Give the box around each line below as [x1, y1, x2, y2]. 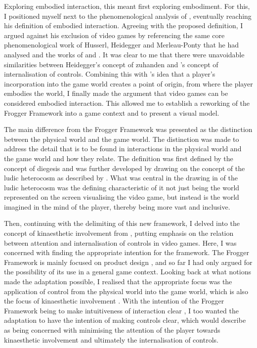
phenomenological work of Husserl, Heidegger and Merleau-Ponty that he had [4, 40, 239, 50]
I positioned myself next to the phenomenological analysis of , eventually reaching [4, 10, 252, 21]
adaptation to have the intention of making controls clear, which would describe [4, 315, 246, 325]
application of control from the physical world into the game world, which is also [4, 286, 248, 296]
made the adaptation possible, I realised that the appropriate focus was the [4, 276, 232, 287]
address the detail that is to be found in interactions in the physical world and [4, 143, 242, 154]
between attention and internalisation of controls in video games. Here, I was [4, 237, 237, 248]
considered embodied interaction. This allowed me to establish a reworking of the [4, 97, 250, 108]
